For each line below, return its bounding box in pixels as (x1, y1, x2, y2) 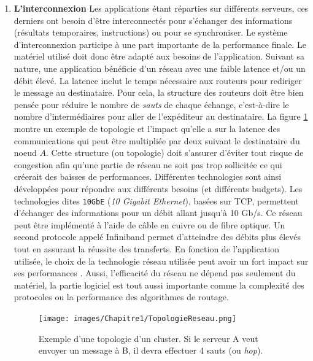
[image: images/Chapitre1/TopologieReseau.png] (38, 314, 236, 323)
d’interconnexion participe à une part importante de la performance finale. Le (14, 37, 306, 50)
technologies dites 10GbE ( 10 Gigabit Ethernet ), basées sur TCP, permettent (14, 194, 299, 207)
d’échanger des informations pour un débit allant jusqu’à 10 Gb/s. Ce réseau (14, 206, 303, 219)
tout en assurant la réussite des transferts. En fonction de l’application (14, 242, 279, 255)
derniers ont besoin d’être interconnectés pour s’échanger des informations (14, 14, 293, 26)
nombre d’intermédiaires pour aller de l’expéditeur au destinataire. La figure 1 (14, 110, 308, 123)
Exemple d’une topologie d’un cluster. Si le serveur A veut (38, 332, 258, 344)
